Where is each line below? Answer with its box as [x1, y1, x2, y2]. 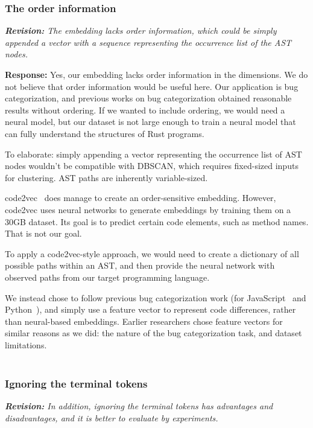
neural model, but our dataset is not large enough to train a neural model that [5, 115, 296, 128]
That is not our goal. [5, 227, 82, 240]
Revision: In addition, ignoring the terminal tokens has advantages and [5, 400, 273, 412]
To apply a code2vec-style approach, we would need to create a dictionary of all [5, 247, 299, 260]
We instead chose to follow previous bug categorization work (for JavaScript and [5, 291, 306, 304]
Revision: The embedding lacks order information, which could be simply [5, 24, 277, 37]
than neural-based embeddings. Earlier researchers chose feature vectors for [5, 315, 283, 327]
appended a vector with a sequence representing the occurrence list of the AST [5, 36, 292, 48]
